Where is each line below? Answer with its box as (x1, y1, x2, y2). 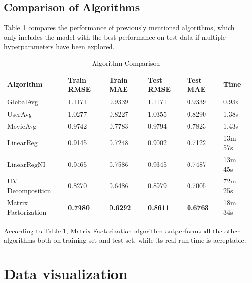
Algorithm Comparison (92, 57, 160, 67)
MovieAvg (7, 120, 37, 131)
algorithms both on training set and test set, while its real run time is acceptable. (4, 235, 246, 245)
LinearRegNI (7, 159, 46, 169)
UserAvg (7, 108, 32, 118)
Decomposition (7, 185, 51, 196)
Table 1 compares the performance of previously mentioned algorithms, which (4, 22, 235, 33)
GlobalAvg (7, 97, 38, 107)
